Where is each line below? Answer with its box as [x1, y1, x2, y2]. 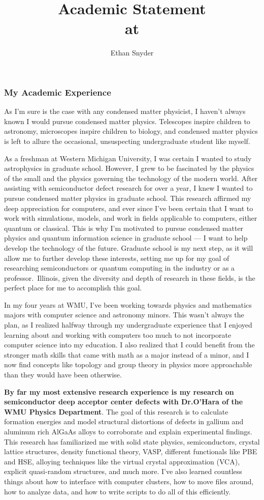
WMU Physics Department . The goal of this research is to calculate [4, 406, 228, 417]
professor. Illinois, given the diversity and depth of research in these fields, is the [4, 272, 255, 283]
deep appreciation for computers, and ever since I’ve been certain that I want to [4, 202, 253, 213]
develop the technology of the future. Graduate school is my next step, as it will [4, 242, 253, 253]
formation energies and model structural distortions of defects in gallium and [4, 416, 244, 427]
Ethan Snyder [110, 47, 154, 58]
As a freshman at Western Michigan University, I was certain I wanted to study [4, 153, 252, 163]
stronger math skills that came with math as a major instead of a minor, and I [4, 349, 249, 360]
